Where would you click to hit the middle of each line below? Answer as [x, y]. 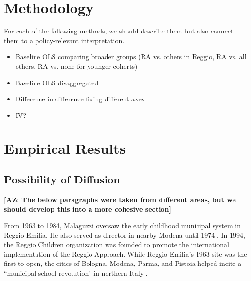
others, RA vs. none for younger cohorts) [76, 66]
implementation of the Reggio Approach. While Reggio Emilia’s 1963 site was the [125, 254]
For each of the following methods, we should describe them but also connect [119, 31]
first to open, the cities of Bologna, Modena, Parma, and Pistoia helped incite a [123, 263]
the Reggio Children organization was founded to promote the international [117, 244]
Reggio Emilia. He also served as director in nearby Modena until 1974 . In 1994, [125, 235]
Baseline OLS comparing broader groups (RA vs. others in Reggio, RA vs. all [131, 57]
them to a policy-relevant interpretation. [64, 40]
